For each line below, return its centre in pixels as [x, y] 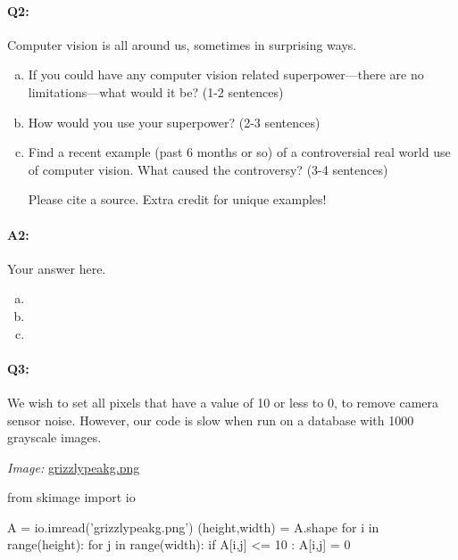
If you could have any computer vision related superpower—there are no [226, 74]
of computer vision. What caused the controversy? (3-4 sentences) [208, 169]
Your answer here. [57, 268]
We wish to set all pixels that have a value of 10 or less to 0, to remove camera [223, 402]
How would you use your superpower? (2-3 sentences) [174, 122]
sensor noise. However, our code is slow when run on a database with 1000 [211, 420]
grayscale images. [54, 437]
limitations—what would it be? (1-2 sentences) [156, 91]
